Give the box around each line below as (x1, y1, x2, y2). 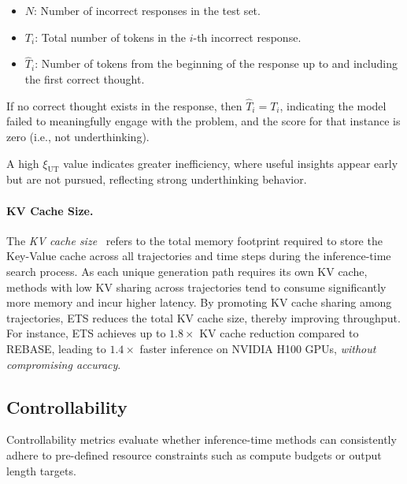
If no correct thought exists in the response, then (6, 97, 242, 114)
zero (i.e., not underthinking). (6, 128, 150, 144)
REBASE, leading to (6, 340, 106, 356)
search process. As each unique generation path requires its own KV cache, (6, 262, 368, 279)
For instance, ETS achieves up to (6, 325, 166, 341)
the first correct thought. (24, 71, 145, 87)
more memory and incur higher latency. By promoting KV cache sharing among (6, 294, 392, 311)
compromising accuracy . (6, 356, 121, 372)
